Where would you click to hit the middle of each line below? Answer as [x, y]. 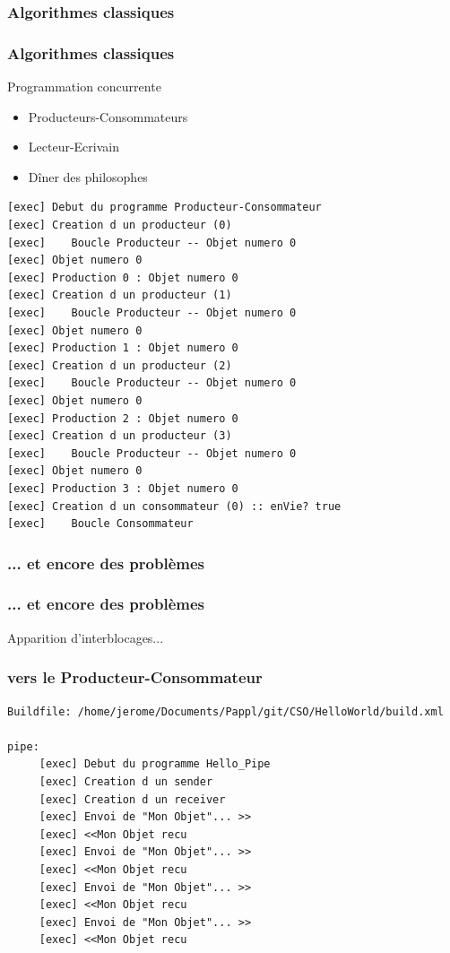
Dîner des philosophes [88, 176]
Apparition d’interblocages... [86, 637]
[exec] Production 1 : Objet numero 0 [123, 348]
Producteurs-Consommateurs [108, 116]
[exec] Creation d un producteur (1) [120, 295]
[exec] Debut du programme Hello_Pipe [155, 764]
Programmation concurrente [84, 87]
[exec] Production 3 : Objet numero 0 [123, 488]
